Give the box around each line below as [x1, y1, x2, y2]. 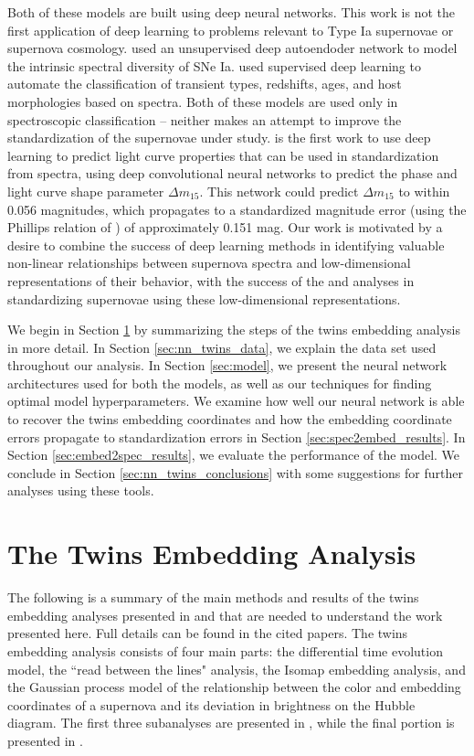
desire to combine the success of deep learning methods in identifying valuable [7, 235, 445, 254]
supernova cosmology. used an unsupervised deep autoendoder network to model [7, 38, 458, 58]
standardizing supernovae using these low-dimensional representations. [7, 289, 401, 308]
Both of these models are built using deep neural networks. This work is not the [7, 3, 456, 21]
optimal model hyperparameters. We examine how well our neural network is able [7, 391, 465, 410]
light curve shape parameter [7, 181, 164, 200]
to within [398, 181, 450, 200]
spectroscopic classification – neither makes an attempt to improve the [7, 110, 402, 129]
